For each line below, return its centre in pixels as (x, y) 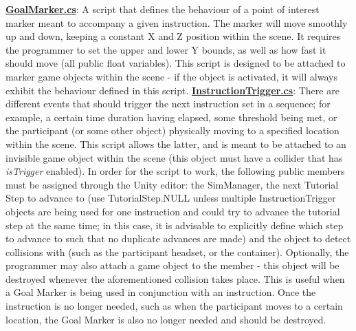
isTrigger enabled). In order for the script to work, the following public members (175, 171)
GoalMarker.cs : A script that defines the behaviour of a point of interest (163, 9)
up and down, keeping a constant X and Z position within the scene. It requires (173, 36)
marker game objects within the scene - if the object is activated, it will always (171, 76)
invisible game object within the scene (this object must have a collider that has (174, 157)
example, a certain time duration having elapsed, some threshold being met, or (171, 117)
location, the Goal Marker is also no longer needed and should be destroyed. (166, 319)
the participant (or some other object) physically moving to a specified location (173, 130)
